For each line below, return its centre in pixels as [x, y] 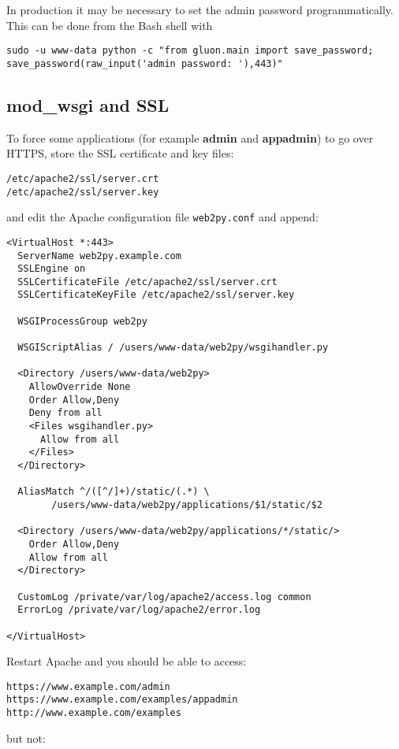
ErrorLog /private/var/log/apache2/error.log [139, 610]
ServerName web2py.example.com [99, 256]
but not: [26, 738]
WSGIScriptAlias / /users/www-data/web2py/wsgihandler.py [173, 348]
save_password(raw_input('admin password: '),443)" [145, 63]
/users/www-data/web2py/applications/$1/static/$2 [187, 504]
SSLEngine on [52, 269]
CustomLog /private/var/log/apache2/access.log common [164, 597]
